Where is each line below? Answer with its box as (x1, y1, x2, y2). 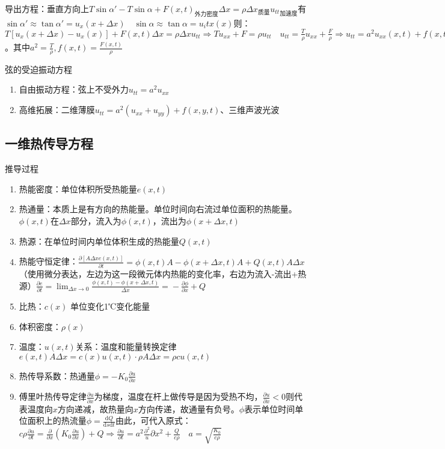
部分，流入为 (70, 215, 121, 227)
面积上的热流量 (27, 414, 87, 427)
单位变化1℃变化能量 (70, 300, 150, 313)
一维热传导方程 (5, 134, 93, 153)
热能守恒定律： (19, 255, 78, 267)
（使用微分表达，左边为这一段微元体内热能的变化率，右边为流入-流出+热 (19, 267, 307, 279)
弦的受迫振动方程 (5, 63, 72, 75)
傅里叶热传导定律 (19, 390, 87, 403)
